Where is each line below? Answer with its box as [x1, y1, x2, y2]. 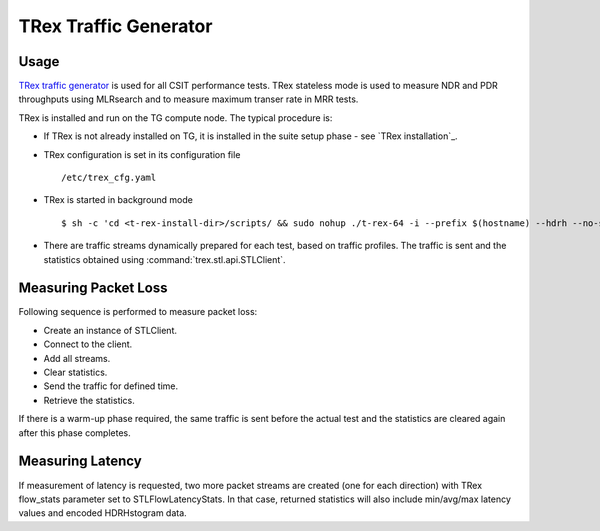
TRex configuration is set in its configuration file [43, 148, 241, 160]
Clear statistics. [43, 366, 108, 379]
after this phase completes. [18, 426, 131, 439]
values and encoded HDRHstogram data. [18, 507, 187, 519]
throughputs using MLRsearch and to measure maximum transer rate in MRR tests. [18, 93, 359, 105]
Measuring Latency [18, 453, 142, 470]
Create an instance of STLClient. [43, 324, 178, 336]
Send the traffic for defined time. [43, 380, 179, 392]
